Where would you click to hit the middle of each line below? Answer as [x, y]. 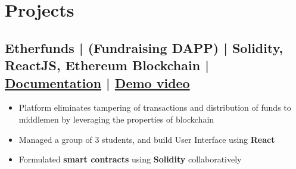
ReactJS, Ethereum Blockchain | [107, 65]
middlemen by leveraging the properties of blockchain [116, 119]
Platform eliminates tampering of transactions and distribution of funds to [155, 107]
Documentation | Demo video [97, 82]
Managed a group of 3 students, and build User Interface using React [147, 139]
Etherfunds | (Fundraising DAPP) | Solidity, [144, 47]
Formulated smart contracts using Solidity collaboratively [130, 159]
